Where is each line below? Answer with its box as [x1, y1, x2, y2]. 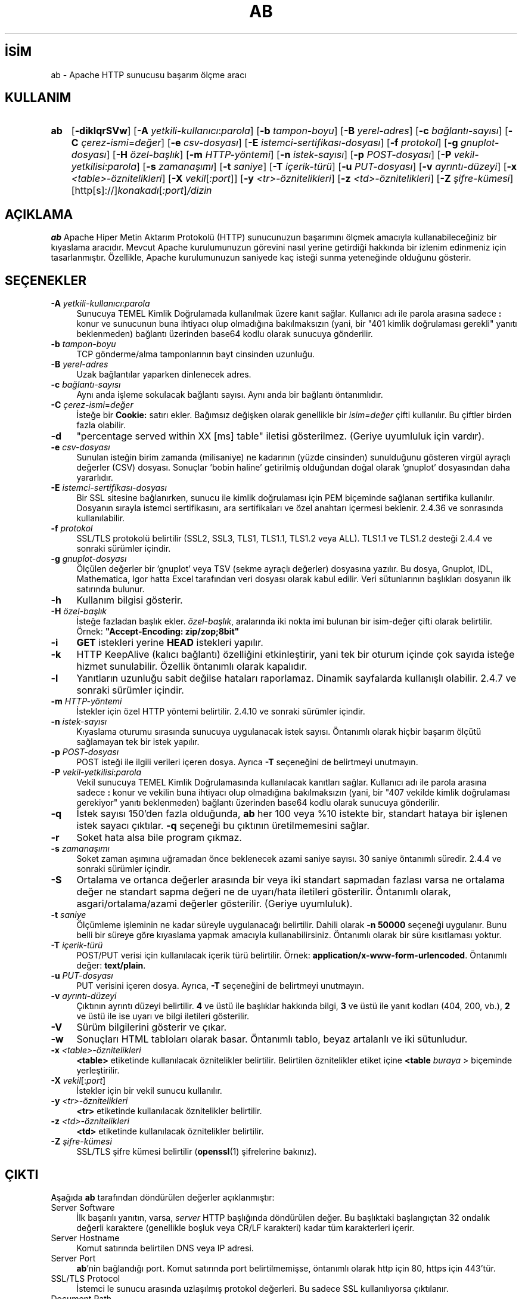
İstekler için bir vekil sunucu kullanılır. [76, 1085, 222, 1096]
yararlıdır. [76, 472, 113, 483]
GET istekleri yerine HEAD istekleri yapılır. [76, 636, 263, 649]
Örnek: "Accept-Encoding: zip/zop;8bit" [76, 626, 240, 637]
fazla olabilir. [76, 420, 126, 431]
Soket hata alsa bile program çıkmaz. [76, 831, 242, 844]
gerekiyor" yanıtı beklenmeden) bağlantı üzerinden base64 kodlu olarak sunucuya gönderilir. [76, 797, 440, 808]
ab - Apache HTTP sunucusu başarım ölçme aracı [51, 69, 247, 80]
